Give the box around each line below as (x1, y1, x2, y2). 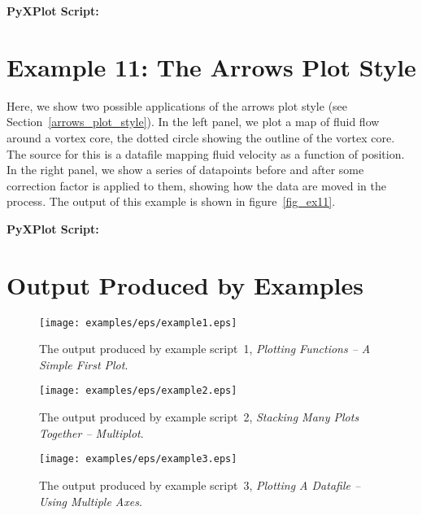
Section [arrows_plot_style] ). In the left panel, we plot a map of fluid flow (7, 113, 380, 130)
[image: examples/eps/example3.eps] (39, 453, 237, 465)
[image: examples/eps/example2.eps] (39, 385, 237, 397)
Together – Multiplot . (39, 424, 144, 441)
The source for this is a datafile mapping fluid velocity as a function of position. (7, 145, 405, 162)
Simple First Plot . (39, 356, 128, 373)
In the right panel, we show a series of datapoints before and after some (7, 161, 364, 178)
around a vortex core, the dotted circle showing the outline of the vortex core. (7, 129, 395, 146)
